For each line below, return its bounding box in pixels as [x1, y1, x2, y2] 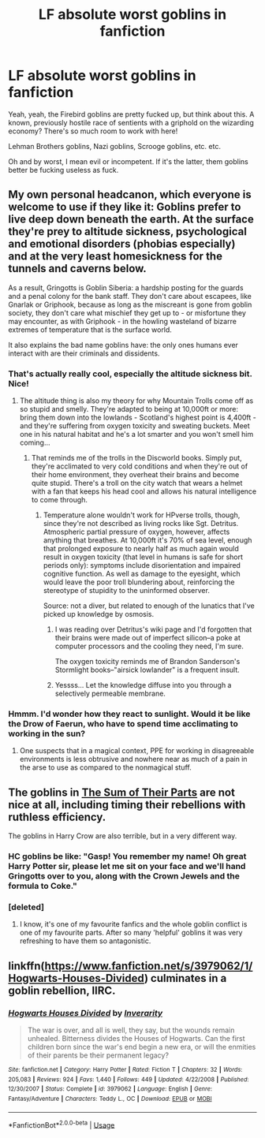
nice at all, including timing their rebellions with [8, 798, 246, 812]
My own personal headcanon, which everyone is [8, 188, 252, 202]
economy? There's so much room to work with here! [8, 126, 178, 136]
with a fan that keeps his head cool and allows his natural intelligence [31, 487, 257, 496]
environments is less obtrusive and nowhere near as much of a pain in [19, 755, 248, 764]
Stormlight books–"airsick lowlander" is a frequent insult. [54, 665, 241, 675]
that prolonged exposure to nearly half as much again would [43, 544, 239, 554]
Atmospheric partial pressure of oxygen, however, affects [43, 527, 230, 537]
